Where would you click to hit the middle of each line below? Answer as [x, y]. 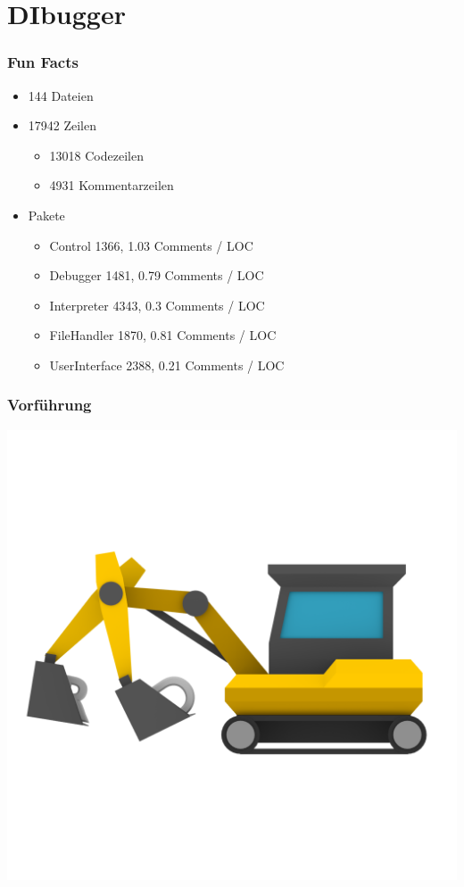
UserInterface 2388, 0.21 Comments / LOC [167, 365]
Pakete [46, 215]
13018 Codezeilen [96, 155]
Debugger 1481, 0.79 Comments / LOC [157, 275]
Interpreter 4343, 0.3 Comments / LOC [157, 305]
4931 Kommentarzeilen [112, 185]
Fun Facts [43, 62]
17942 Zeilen [62, 125]
